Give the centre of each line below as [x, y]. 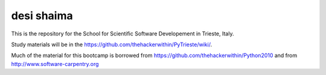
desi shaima [42, 16]
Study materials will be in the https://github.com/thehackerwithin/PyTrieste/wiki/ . [112, 44]
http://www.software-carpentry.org [55, 64]
